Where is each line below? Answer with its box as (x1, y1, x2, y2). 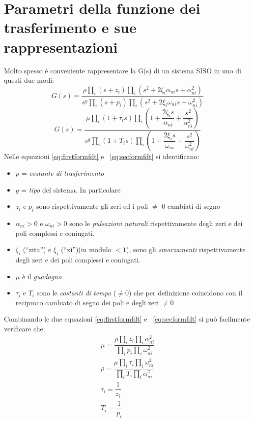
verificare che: (4, 323, 45, 333)
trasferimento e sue (4, 17, 137, 37)
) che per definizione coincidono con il (129, 288, 243, 298)
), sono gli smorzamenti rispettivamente (126, 244, 246, 255)
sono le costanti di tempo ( (36, 288, 116, 298)
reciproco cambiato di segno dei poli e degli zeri (15, 297, 159, 307)
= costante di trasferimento (21, 168, 104, 178)
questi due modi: (4, 75, 54, 85)
